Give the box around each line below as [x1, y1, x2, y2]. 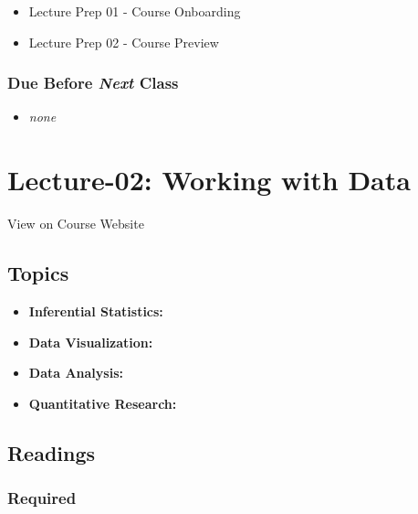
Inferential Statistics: [28, 301, 163, 320]
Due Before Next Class [7, 71, 179, 94]
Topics [7, 259, 69, 287]
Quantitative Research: [28, 393, 177, 412]
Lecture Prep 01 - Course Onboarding [28, 2, 241, 20]
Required [7, 487, 77, 509]
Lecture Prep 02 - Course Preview [28, 32, 219, 51]
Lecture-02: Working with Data [7, 161, 411, 198]
